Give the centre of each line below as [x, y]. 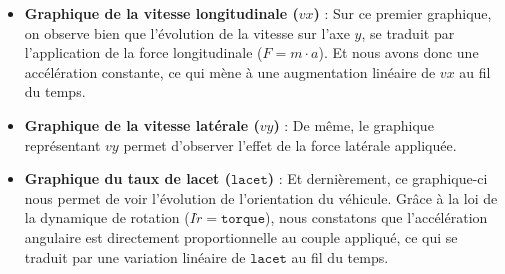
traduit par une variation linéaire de [135, 256]
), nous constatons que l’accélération [376, 217]
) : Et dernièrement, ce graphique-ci [377, 178]
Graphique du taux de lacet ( [127, 178]
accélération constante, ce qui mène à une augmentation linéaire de [230, 71]
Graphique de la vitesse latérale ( [142, 124]
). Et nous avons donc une [398, 52]
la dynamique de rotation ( [107, 217]
